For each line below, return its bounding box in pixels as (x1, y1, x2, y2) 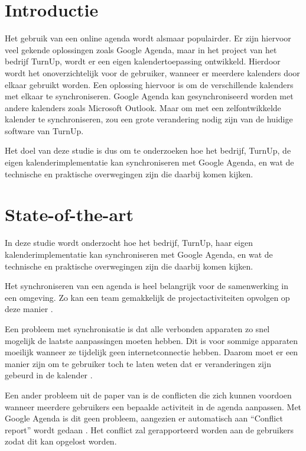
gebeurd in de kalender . (5, 369, 93, 381)
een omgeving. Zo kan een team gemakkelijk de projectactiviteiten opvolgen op (5, 291, 290, 303)
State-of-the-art (5, 202, 134, 226)
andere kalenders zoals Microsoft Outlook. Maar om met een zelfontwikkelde (5, 101, 281, 113)
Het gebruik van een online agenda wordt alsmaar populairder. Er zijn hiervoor (5, 32, 291, 44)
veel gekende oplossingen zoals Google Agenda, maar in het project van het (5, 43, 277, 56)
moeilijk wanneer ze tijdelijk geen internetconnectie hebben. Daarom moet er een (5, 346, 298, 358)
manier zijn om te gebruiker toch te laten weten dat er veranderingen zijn (5, 357, 271, 369)
